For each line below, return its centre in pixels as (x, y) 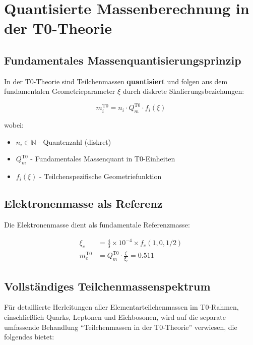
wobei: (14, 125)
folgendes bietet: (29, 337)
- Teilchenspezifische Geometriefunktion (101, 176)
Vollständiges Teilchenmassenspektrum (107, 286)
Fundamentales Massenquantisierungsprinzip (123, 60)
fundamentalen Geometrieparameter (60, 91)
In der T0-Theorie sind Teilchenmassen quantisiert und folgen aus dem (116, 81)
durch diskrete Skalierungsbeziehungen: (183, 91)
